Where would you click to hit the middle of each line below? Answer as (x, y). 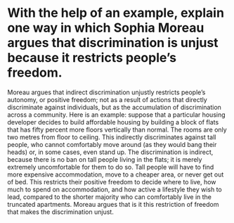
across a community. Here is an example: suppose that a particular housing (117, 115)
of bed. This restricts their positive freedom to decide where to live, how (112, 181)
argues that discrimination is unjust (113, 43)
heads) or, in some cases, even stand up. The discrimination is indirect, (110, 152)
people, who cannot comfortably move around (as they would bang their (112, 144)
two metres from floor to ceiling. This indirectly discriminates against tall (112, 137)
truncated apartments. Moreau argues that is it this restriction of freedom (113, 204)
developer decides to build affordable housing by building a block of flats (113, 122)
